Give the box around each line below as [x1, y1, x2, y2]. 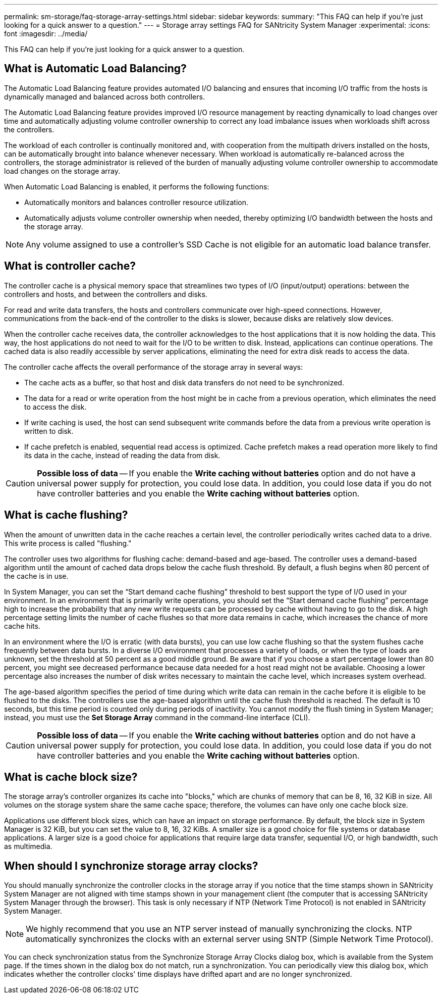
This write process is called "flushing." [4, 538, 132, 547]
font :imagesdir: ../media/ [4, 29, 88, 38]
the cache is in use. [4, 571, 69, 580]
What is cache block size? [4, 770, 138, 783]
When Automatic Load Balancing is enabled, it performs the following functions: [4, 182, 269, 191]
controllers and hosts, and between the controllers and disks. [4, 289, 207, 298]
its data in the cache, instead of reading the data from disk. [24, 451, 220, 460]
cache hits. [4, 621, 40, 630]
